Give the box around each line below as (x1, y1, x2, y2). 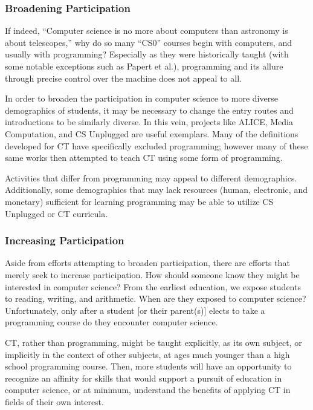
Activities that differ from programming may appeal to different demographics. (5, 171, 297, 184)
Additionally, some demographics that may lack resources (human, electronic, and (5, 183, 308, 196)
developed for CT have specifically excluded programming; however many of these (5, 139, 308, 152)
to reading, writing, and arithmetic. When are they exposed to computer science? (5, 292, 306, 305)
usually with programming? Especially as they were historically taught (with (5, 48, 289, 60)
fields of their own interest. (5, 395, 104, 408)
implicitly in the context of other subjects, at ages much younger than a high (5, 348, 290, 360)
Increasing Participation (5, 233, 124, 248)
